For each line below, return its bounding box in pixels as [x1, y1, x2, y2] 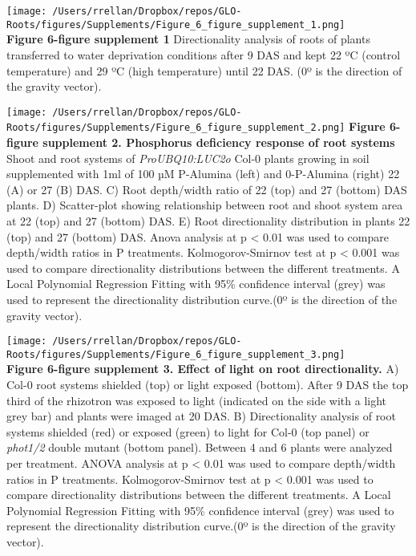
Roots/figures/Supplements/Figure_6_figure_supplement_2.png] [6, 122, 345, 134]
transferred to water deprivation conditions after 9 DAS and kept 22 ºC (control [6, 46, 401, 63]
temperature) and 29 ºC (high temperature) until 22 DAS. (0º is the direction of [6, 62, 402, 79]
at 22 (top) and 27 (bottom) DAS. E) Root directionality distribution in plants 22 [6, 212, 410, 229]
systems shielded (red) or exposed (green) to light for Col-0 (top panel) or [6, 423, 370, 440]
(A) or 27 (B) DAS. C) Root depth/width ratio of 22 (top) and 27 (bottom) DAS [6, 181, 407, 197]
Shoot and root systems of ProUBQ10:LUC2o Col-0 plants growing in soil [6, 149, 370, 166]
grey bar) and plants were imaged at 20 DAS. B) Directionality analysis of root [6, 408, 396, 424]
